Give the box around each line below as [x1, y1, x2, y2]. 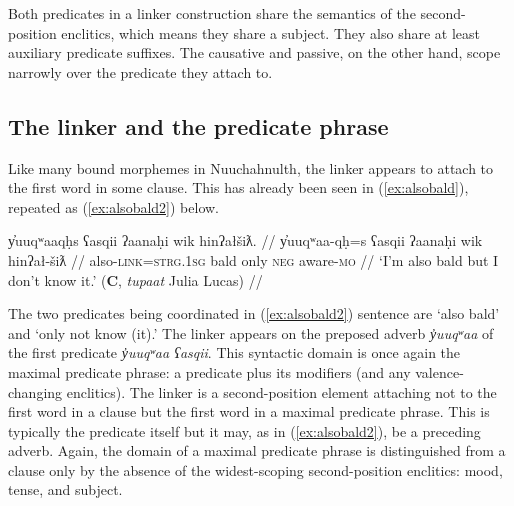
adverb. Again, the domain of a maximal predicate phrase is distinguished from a [8, 440, 506, 461]
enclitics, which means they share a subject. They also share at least [61, 22, 480, 43]
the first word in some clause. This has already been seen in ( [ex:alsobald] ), [8, 177, 469, 198]
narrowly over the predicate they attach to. [8, 61, 273, 82]
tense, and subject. [8, 479, 123, 500]
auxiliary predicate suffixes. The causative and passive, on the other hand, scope [8, 42, 501, 63]
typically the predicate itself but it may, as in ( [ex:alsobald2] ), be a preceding [8, 420, 481, 441]
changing [8, 381, 63, 402]
